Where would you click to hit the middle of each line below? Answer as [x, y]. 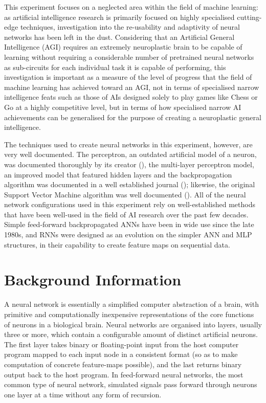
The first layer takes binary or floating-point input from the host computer [121, 344]
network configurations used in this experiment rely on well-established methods [130, 204]
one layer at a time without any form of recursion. [83, 394]
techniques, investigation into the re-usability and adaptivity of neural [130, 27]
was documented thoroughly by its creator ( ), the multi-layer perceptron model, [129, 164]
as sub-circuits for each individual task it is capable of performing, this [115, 67]
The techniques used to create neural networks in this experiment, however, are [128, 144]
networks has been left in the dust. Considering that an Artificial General [119, 37]
